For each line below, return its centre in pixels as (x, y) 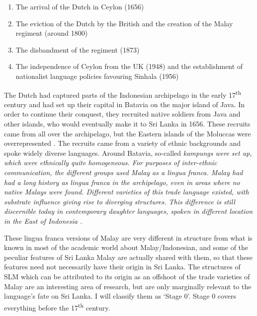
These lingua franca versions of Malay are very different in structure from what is (128, 237)
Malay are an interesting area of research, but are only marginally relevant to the (128, 286)
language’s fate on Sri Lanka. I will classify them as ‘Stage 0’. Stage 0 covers (120, 296)
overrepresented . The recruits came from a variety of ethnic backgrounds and (123, 143)
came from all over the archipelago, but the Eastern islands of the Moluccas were (128, 133)
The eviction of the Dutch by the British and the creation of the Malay (124, 23)
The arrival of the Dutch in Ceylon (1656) (80, 6)
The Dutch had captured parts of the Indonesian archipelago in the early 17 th (123, 94)
